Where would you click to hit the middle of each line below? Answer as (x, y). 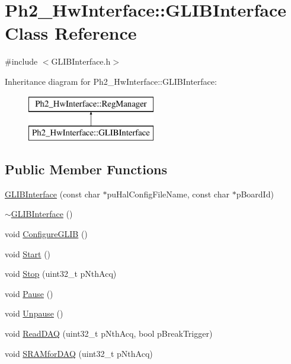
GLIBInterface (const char (52, 194)
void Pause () (29, 293)
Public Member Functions (86, 169)
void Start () (28, 253)
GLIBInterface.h (81, 61)
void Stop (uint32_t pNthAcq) (61, 274)
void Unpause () (34, 313)
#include (21, 61)
